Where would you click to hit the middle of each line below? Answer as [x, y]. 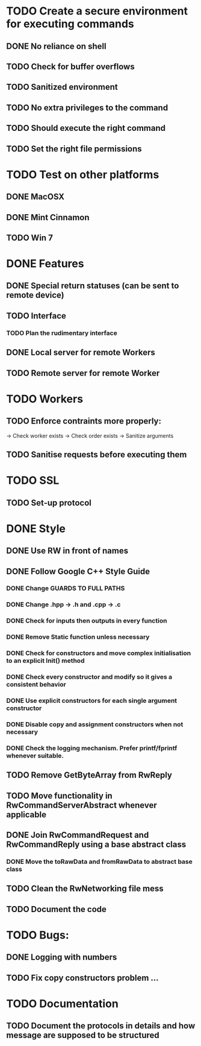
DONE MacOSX [36, 197]
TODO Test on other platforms [83, 175]
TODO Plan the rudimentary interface [62, 333]
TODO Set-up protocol [49, 503]
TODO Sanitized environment [62, 87]
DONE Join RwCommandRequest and [78, 835]
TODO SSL [33, 480]
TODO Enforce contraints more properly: [84, 421]
